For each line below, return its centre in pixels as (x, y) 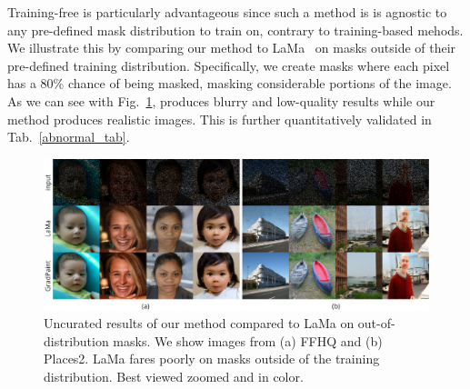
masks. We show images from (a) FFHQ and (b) (248, 340)
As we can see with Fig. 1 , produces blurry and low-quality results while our (221, 100)
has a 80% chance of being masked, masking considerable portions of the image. (230, 83)
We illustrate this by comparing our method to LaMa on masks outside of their (232, 48)
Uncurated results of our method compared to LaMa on (199, 323)
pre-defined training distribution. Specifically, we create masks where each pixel (229, 65)
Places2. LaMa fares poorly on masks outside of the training (212, 359)
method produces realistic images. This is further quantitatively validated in (220, 119)
